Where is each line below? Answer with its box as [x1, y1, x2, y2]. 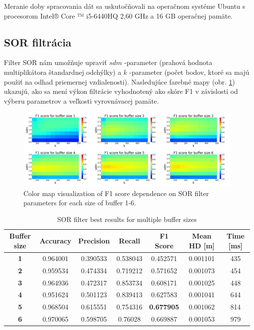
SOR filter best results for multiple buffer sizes [57, 214, 197, 224]
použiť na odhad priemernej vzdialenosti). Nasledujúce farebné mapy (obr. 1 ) [4, 76, 235, 87]
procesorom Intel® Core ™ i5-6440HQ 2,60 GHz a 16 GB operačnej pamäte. [4, 10, 233, 21]
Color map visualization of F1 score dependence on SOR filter [23, 188, 209, 198]
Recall [119, 236, 140, 246]
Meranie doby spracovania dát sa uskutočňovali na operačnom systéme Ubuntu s [4, 1, 246, 11]
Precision [78, 236, 110, 246]
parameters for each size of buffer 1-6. [23, 198, 136, 208]
